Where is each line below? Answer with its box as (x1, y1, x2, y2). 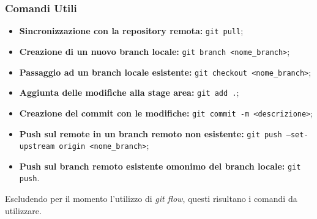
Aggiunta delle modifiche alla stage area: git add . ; (19, 86, 239, 99)
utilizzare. (5, 204, 42, 217)
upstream (19, 142, 55, 151)
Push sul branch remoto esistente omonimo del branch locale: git (19, 159, 301, 172)
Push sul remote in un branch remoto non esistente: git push (19, 127, 282, 140)
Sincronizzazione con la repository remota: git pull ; (19, 24, 244, 37)
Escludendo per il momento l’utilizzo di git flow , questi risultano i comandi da (5, 192, 297, 205)
